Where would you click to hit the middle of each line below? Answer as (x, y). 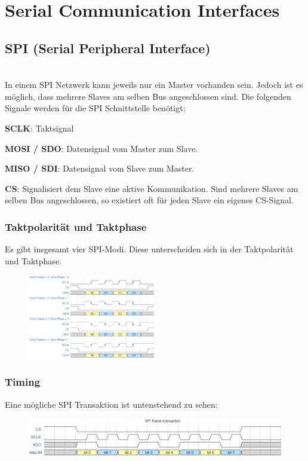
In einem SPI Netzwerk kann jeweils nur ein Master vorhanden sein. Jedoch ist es (154, 85)
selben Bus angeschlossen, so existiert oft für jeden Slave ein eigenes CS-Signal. (149, 200)
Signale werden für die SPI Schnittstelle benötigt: (95, 108)
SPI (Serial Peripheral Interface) (108, 48)
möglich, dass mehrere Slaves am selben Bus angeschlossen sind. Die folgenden (148, 96)
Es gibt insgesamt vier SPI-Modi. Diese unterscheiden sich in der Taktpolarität (149, 249)
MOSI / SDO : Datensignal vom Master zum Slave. (101, 148)
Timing (23, 382)
